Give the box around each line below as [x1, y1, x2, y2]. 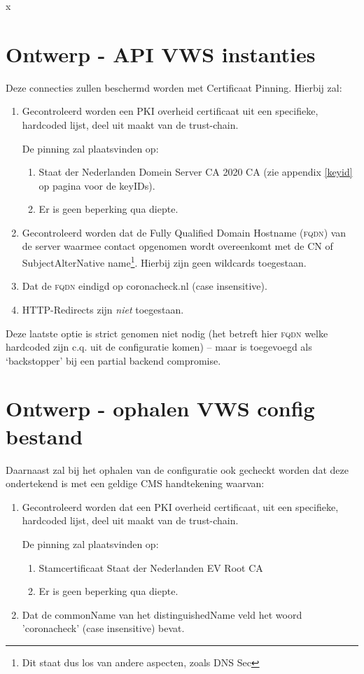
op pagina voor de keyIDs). [38, 178, 155, 192]
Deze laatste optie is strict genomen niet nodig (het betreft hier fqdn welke [6, 325, 328, 340]
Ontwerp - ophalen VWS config [6, 394, 315, 423]
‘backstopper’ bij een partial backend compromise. [6, 353, 221, 367]
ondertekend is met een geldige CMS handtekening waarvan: [6, 476, 265, 491]
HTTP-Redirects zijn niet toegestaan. [22, 302, 184, 316]
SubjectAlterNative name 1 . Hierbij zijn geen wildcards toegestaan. [22, 253, 307, 269]
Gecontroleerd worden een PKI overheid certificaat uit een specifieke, [22, 104, 318, 118]
